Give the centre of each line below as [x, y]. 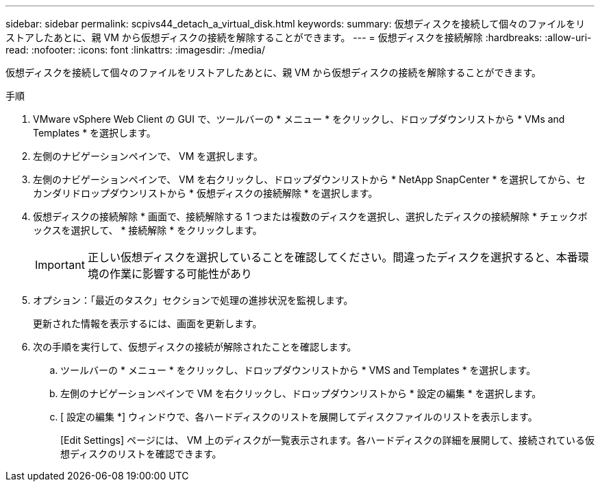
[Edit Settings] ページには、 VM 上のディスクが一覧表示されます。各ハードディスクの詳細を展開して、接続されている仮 [327, 440]
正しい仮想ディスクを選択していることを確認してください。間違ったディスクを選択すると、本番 [333, 257]
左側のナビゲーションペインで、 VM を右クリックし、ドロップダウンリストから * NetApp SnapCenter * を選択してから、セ [309, 179]
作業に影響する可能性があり [180, 274]
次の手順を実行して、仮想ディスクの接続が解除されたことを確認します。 [195, 347]
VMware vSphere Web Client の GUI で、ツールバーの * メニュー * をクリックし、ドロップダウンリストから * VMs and [299, 119]
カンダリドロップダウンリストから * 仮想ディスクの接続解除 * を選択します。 [205, 193]
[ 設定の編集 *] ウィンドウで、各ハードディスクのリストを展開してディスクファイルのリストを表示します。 [299, 417]
